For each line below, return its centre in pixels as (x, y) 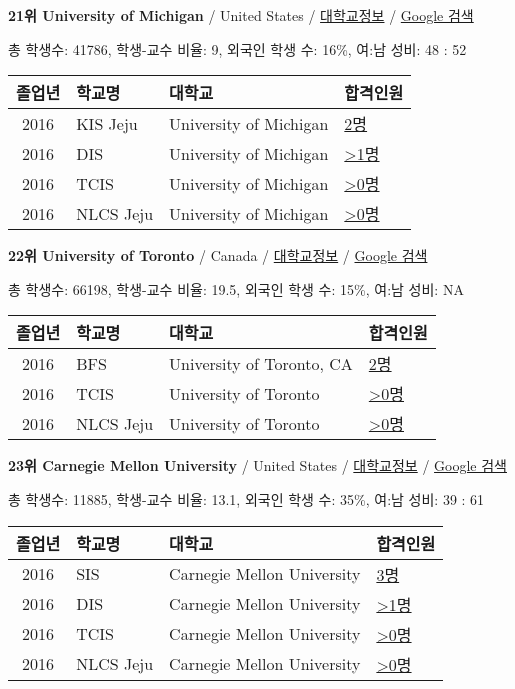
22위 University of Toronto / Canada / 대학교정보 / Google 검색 (218, 255)
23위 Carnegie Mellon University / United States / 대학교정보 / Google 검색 (257, 465)
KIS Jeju (107, 123)
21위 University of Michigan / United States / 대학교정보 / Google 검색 (241, 15)
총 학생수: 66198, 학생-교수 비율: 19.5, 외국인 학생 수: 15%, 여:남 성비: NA (236, 288)
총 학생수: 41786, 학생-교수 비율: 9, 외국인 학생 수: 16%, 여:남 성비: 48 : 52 (237, 48)
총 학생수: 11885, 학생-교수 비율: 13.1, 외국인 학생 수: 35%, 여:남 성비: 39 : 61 (246, 498)
